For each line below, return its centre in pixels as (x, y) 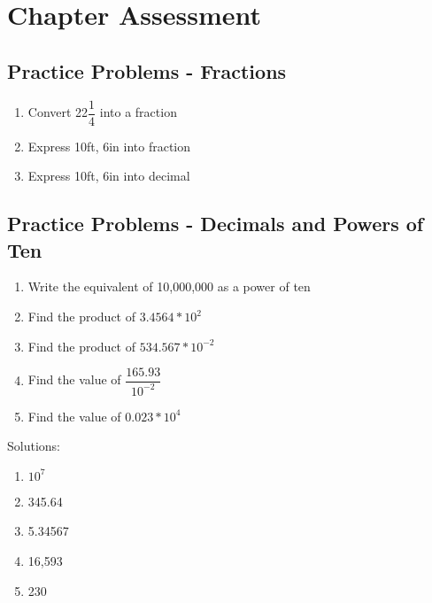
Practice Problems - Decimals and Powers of (216, 224)
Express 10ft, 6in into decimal (109, 176)
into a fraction (138, 112)
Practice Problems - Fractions (147, 70)
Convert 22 (58, 112)
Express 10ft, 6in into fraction (109, 146)
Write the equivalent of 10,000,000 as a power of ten (169, 286)
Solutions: (34, 446)
